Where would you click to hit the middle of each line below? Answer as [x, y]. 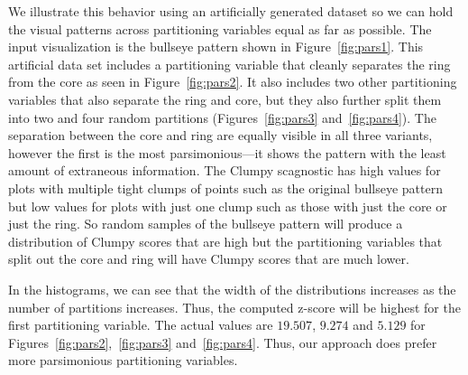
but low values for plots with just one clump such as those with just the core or [228, 206]
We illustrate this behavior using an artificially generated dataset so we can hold [231, 11]
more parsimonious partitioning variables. [123, 360]
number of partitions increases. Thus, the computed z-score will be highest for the [234, 307]
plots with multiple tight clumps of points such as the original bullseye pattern [226, 187]
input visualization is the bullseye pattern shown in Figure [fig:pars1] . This [216, 47]
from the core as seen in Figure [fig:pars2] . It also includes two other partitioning [233, 82]
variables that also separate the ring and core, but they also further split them [225, 99]
